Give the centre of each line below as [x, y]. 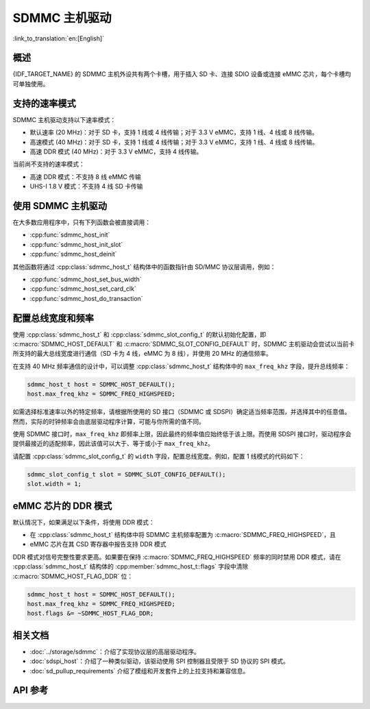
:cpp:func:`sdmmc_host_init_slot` [76, 244]
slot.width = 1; [54, 484]
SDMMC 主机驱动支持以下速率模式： [64, 119]
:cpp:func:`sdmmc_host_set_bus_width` [86, 279]
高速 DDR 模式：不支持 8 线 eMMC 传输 [86, 177]
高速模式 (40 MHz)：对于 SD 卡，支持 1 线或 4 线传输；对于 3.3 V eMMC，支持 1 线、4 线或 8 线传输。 [174, 142]
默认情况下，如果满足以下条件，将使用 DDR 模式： [84, 522]
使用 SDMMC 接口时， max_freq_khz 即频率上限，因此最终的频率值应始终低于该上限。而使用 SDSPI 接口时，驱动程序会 [182, 434]
